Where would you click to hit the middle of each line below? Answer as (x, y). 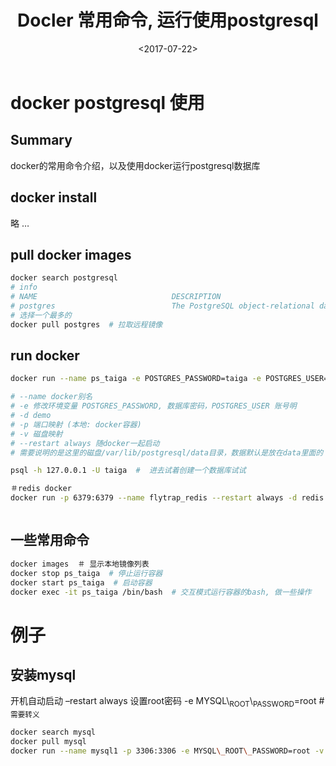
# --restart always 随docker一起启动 (85, 443)
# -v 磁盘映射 (36, 434)
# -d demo (31, 416)
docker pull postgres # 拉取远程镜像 (86, 324)
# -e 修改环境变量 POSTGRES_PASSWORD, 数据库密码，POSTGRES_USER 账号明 (153, 406)
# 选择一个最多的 (41, 315)
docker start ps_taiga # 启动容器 (81, 582)
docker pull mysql (48, 742)
